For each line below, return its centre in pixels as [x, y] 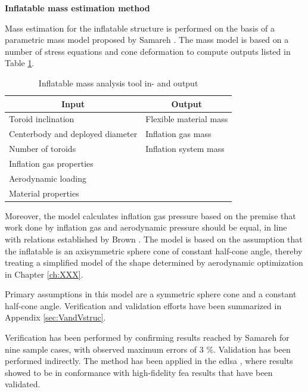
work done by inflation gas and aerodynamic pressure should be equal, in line [146, 227]
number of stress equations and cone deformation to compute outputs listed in [148, 51]
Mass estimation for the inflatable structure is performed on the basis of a [140, 28]
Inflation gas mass [178, 134]
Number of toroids [43, 149]
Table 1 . [20, 63]
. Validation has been [252, 349]
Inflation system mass [185, 149]
